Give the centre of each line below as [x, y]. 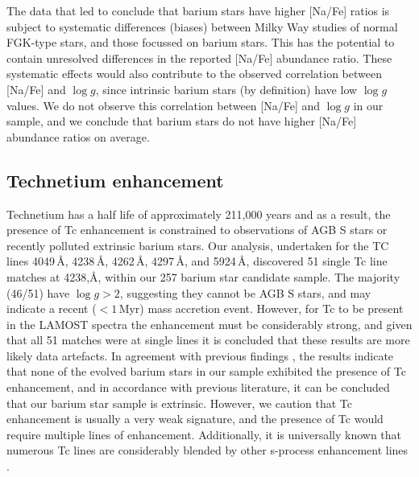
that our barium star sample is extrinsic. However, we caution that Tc [180, 403]
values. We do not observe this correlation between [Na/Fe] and [164, 105]
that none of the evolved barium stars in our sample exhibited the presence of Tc [206, 371]
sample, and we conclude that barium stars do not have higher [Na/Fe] [182, 121]
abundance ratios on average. [78, 136]
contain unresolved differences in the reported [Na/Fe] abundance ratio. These [199, 58]
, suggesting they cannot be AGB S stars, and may [245, 292]
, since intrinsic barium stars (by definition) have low [226, 89]
